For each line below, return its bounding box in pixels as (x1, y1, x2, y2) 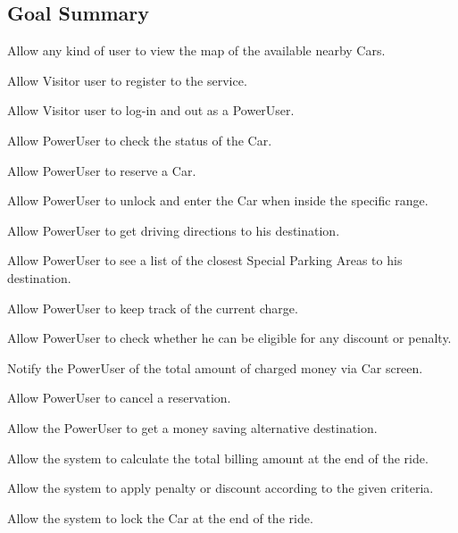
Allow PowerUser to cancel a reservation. (7, 388, 231, 407)
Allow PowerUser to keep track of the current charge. (7, 298, 298, 317)
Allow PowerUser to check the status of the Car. (7, 130, 272, 149)
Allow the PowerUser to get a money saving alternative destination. (7, 418, 378, 437)
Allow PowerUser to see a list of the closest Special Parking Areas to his (7, 251, 403, 270)
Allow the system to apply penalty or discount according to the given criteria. (7, 479, 434, 497)
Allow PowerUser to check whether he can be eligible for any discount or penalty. (7, 329, 452, 347)
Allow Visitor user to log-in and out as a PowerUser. (7, 101, 295, 120)
